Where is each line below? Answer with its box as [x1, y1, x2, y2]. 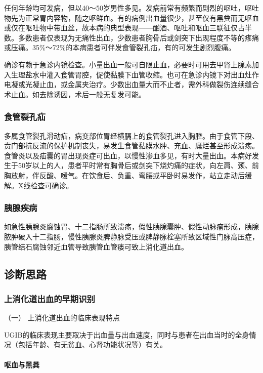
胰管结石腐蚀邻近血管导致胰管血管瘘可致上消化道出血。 [4, 241, 188, 252]
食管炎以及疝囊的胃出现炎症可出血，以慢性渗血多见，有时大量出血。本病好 [4, 150, 252, 160]
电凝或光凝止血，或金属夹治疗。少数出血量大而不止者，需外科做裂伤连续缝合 [4, 79, 259, 90]
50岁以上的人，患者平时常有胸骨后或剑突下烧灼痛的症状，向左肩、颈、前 [18, 160, 259, 171]
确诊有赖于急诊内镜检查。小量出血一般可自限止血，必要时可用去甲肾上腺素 [4, 59, 252, 69]
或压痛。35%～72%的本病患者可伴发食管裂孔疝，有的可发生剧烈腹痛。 [4, 42, 236, 53]
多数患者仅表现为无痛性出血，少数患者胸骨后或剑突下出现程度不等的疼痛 [18, 32, 259, 43]
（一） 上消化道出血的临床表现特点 [4, 312, 120, 323]
